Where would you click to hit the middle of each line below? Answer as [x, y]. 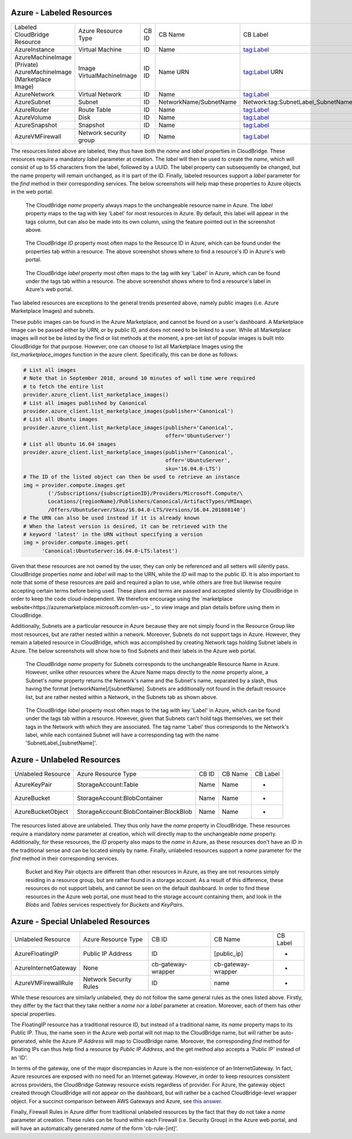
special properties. [33, 1014]
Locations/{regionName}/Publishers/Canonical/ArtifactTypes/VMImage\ [150, 501]
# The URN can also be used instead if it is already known [111, 518]
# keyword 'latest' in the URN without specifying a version [113, 534]
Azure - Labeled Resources [62, 13]
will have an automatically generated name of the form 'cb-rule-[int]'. [94, 1128]
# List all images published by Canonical [85, 403]
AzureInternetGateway [45, 968]
